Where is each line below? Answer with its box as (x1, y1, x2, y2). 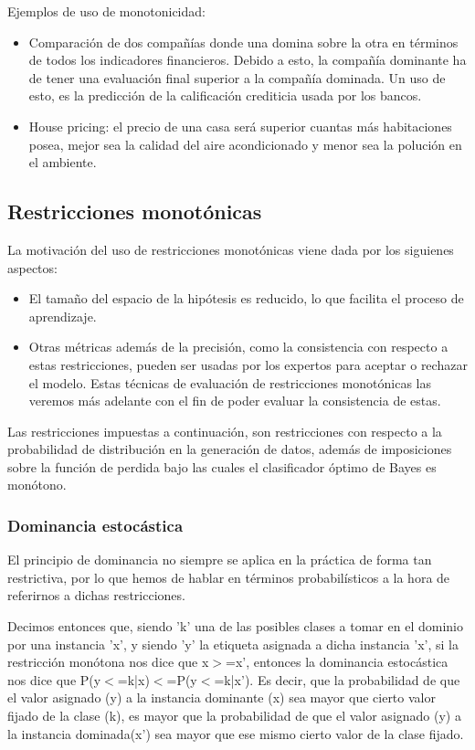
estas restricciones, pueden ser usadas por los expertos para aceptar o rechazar (28, 354, 468, 374)
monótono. (7, 475, 67, 494)
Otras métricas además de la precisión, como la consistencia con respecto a (28, 337, 449, 356)
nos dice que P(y (7, 670, 101, 689)
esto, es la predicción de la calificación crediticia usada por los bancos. (28, 86, 422, 105)
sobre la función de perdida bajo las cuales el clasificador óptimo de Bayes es (7, 457, 437, 476)
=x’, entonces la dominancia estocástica (226, 652, 449, 671)
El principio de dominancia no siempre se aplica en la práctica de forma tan (7, 550, 432, 569)
